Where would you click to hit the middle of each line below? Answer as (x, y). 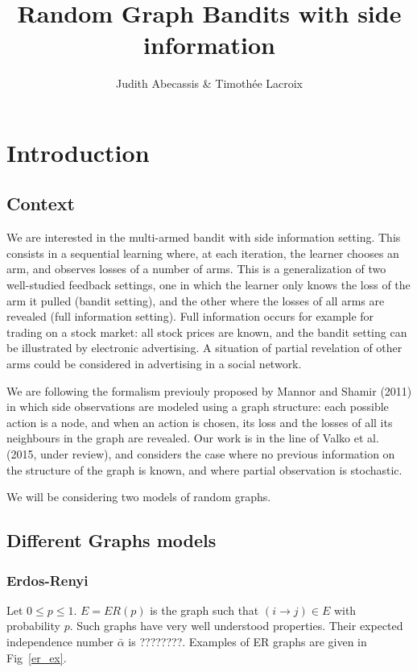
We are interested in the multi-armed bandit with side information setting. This (204, 237)
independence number (60, 641)
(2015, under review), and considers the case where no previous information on (201, 454)
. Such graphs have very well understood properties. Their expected (236, 626)
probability (33, 626)
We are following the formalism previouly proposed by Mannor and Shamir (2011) (209, 390)
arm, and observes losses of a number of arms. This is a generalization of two (196, 269)
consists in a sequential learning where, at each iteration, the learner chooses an (203, 253)
